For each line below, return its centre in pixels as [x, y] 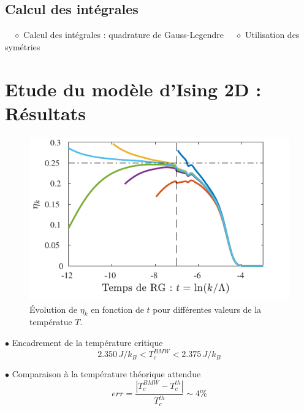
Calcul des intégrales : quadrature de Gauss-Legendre [123, 35]
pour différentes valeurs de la [207, 309]
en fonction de [117, 309]
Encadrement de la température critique [87, 343]
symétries [23, 46]
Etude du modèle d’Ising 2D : [133, 89]
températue [51, 322]
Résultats [45, 113]
